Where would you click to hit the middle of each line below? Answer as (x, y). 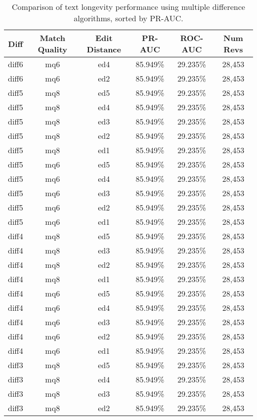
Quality (53, 49)
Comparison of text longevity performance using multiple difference (128, 7)
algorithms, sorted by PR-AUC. (128, 18)
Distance (104, 49)
